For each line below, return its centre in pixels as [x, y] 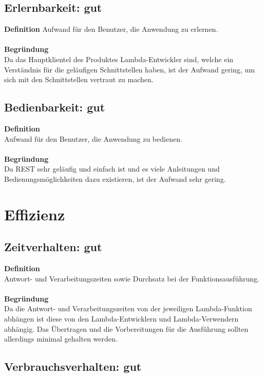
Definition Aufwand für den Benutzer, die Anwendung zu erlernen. [111, 29]
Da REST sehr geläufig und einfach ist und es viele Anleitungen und [112, 169]
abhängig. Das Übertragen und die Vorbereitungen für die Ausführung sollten [126, 328]
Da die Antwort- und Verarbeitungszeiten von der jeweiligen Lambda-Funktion [128, 308]
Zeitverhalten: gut [53, 247]
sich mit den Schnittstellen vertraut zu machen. [79, 79]
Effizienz [35, 214]
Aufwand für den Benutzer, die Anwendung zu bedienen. [93, 138]
